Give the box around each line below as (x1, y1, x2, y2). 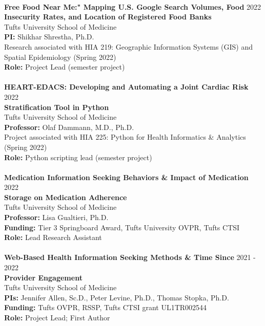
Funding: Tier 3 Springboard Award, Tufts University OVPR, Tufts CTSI (4, 222, 240, 232)
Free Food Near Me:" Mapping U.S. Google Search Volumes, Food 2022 (4, 1, 261, 12)
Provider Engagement (4, 272, 83, 282)
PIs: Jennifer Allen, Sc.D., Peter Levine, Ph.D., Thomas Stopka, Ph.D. (4, 292, 229, 302)
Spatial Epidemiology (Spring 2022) (4, 51, 116, 62)
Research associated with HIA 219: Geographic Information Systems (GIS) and (4, 41, 253, 52)
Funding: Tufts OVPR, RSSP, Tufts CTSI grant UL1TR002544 (4, 302, 207, 313)
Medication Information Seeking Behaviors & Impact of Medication (4, 171, 249, 182)
